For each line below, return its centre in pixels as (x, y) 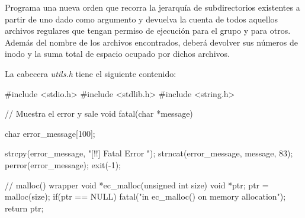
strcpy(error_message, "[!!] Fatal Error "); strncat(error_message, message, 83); (149, 153)
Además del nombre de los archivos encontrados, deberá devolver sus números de (151, 42)
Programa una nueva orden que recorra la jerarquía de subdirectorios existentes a (152, 7)
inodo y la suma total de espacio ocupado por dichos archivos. (117, 54)
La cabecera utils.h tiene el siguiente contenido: (91, 73)
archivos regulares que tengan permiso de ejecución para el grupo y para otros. (148, 31)
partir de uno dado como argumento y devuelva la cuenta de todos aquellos (142, 19)
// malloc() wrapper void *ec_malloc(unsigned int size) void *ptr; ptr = (137, 185)
